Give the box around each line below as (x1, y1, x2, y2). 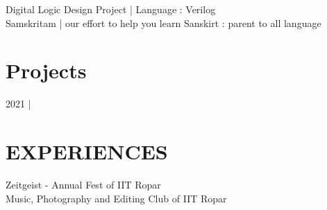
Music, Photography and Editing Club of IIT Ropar (6, 191, 227, 205)
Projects (6, 56, 87, 85)
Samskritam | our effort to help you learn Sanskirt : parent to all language (6, 15, 321, 30)
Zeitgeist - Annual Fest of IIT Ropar (6, 177, 161, 192)
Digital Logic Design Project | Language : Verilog (6, 2, 216, 16)
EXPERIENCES (6, 137, 168, 166)
